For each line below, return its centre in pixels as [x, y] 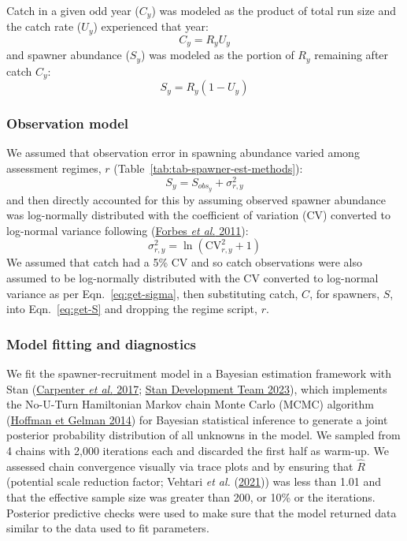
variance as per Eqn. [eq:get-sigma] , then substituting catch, [152, 293]
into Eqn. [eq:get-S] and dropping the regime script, [132, 309]
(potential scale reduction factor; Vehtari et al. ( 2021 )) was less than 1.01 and [194, 481]
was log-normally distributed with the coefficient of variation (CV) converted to [198, 215]
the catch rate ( [44, 26]
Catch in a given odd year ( [73, 10]
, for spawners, [345, 293]
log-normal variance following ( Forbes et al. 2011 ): [128, 230]
